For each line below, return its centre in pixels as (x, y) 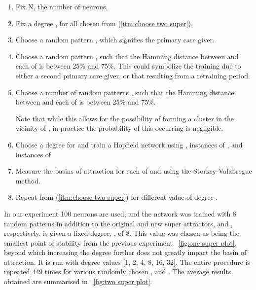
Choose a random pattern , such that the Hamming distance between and (127, 56)
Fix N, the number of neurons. (62, 6)
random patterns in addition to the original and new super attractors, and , (118, 223)
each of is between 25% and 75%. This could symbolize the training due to (128, 66)
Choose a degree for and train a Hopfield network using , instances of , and (129, 144)
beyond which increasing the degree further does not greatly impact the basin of (125, 252)
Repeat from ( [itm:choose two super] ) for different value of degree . (117, 197)
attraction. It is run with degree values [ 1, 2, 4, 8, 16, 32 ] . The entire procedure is (127, 262)
